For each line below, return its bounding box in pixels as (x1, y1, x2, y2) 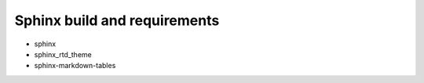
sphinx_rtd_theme (34, 49, 92, 59)
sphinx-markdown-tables (34, 61, 116, 70)
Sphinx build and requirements (14, 12, 220, 29)
